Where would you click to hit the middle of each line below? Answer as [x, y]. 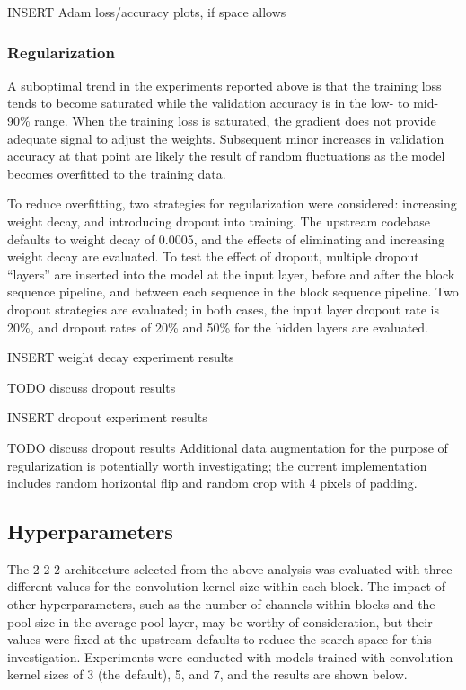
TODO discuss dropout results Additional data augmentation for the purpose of [228, 447]
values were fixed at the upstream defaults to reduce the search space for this [220, 639]
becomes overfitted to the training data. [117, 173]
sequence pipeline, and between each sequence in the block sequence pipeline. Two [233, 292]
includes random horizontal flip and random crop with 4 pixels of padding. [212, 483]
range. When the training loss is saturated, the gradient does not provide [235, 120]
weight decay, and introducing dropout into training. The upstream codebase [219, 221]
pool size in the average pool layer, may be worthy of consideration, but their [220, 621]
